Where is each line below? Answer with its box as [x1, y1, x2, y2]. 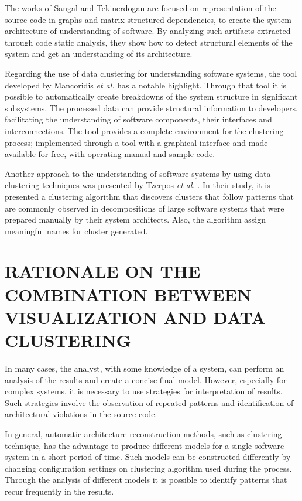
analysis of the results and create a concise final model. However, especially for [5, 373, 287, 386]
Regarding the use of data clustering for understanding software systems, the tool [5, 67, 297, 79]
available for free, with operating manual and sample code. [5, 148, 215, 160]
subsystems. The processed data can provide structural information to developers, [5, 101, 298, 114]
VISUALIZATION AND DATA [5, 305, 266, 329]
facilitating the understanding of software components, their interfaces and [5, 113, 272, 125]
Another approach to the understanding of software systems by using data [5, 167, 271, 179]
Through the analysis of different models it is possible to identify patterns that [5, 473, 287, 486]
